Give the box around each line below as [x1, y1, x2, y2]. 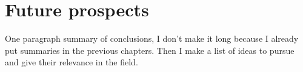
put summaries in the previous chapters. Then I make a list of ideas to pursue [5, 44, 295, 56]
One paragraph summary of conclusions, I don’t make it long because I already [5, 32, 299, 45]
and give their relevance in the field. [5, 56, 138, 68]
